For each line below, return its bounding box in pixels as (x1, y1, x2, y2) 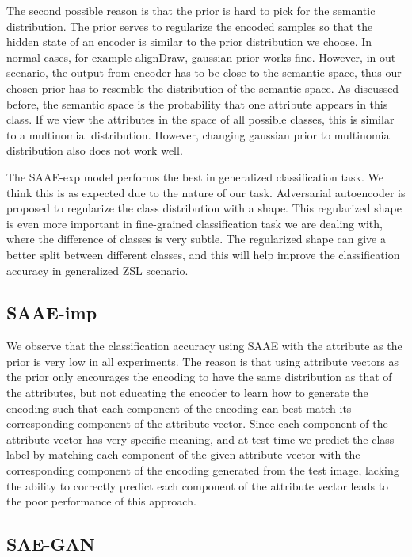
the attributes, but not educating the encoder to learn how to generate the (6, 384, 368, 401)
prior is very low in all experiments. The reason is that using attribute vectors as (6, 353, 399, 369)
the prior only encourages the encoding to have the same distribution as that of (6, 368, 392, 385)
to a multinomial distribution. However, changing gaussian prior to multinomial (6, 126, 393, 143)
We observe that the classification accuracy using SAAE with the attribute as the (6, 338, 402, 354)
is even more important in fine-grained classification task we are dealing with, (6, 215, 383, 231)
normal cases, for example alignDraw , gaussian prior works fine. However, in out (6, 48, 396, 65)
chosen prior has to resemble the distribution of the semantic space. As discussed (6, 79, 399, 96)
